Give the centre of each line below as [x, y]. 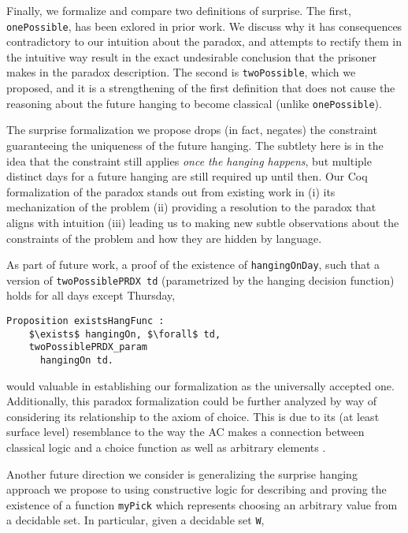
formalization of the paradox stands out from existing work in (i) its [171, 191]
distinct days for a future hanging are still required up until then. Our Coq [187, 176]
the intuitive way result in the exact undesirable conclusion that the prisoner [191, 56]
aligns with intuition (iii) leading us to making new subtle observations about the [203, 222]
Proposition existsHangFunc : [85, 321]
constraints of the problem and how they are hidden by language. [164, 238]
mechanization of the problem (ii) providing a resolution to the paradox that [191, 207]
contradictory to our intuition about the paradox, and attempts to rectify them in [204, 41]
